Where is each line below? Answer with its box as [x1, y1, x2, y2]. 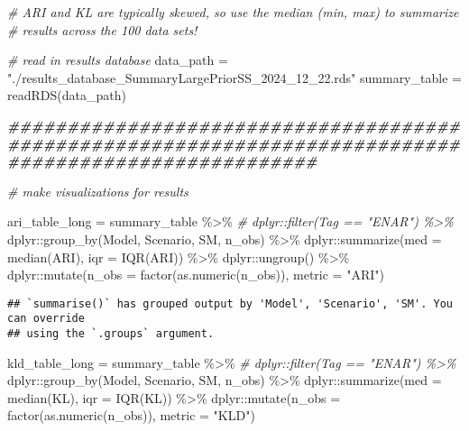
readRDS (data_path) [7, 86, 126, 105]
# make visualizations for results [7, 181, 189, 200]
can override [7, 312, 85, 326]
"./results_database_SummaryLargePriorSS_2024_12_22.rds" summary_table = [7, 68, 462, 87]
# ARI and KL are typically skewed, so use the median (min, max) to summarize [7, 3, 459, 21]
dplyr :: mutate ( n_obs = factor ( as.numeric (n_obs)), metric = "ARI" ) [7, 265, 384, 284]
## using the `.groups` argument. [7, 327, 215, 341]
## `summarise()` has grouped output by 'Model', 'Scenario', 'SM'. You [7, 297, 453, 310]
